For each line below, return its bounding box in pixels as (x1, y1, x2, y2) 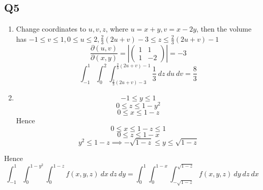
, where (105, 23, 129, 34)
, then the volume (196, 23, 252, 34)
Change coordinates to (16, 23, 86, 34)
